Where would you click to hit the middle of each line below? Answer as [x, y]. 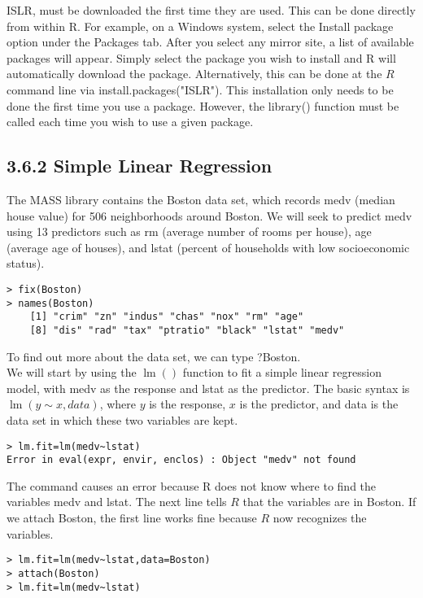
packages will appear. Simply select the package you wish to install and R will [201, 57]
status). [26, 263]
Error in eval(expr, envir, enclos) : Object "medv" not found [181, 460]
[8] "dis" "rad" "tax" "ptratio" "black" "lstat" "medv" [187, 330]
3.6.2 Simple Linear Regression [140, 166]
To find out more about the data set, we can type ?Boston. [154, 356]
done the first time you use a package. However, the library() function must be [203, 105]
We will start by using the [72, 372]
